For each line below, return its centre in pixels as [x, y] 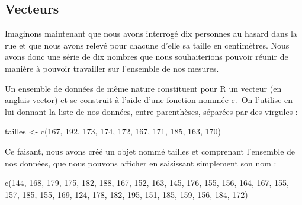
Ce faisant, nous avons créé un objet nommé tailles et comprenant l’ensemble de [150, 151]
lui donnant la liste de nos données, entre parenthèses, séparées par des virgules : [151, 111]
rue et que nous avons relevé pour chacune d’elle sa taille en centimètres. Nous [147, 45]
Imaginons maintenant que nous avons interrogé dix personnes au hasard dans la [151, 33]
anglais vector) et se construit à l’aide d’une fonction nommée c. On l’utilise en [149, 100]
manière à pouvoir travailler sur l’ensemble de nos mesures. [112, 68]
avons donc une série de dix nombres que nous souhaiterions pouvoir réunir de [147, 57]
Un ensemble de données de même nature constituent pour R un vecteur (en [143, 88]
